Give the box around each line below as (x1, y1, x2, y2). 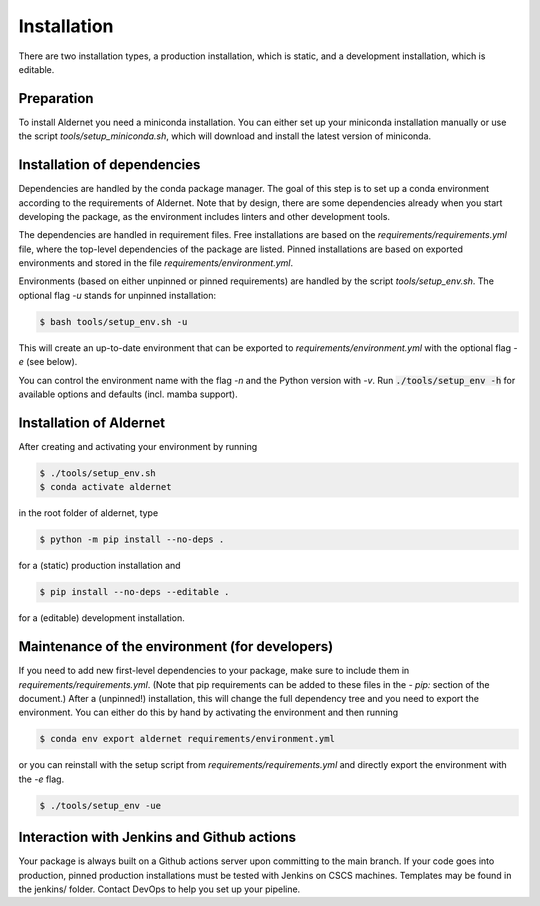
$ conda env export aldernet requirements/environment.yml (39, 733, 335, 745)
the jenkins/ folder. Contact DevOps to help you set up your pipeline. (18, 883, 301, 895)
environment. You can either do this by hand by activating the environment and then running (18, 706, 399, 719)
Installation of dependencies (18, 156, 201, 174)
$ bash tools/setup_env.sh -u (39, 316, 188, 327)
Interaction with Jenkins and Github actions (18, 829, 297, 846)
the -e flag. (18, 773, 65, 785)
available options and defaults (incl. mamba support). (18, 388, 239, 400)
